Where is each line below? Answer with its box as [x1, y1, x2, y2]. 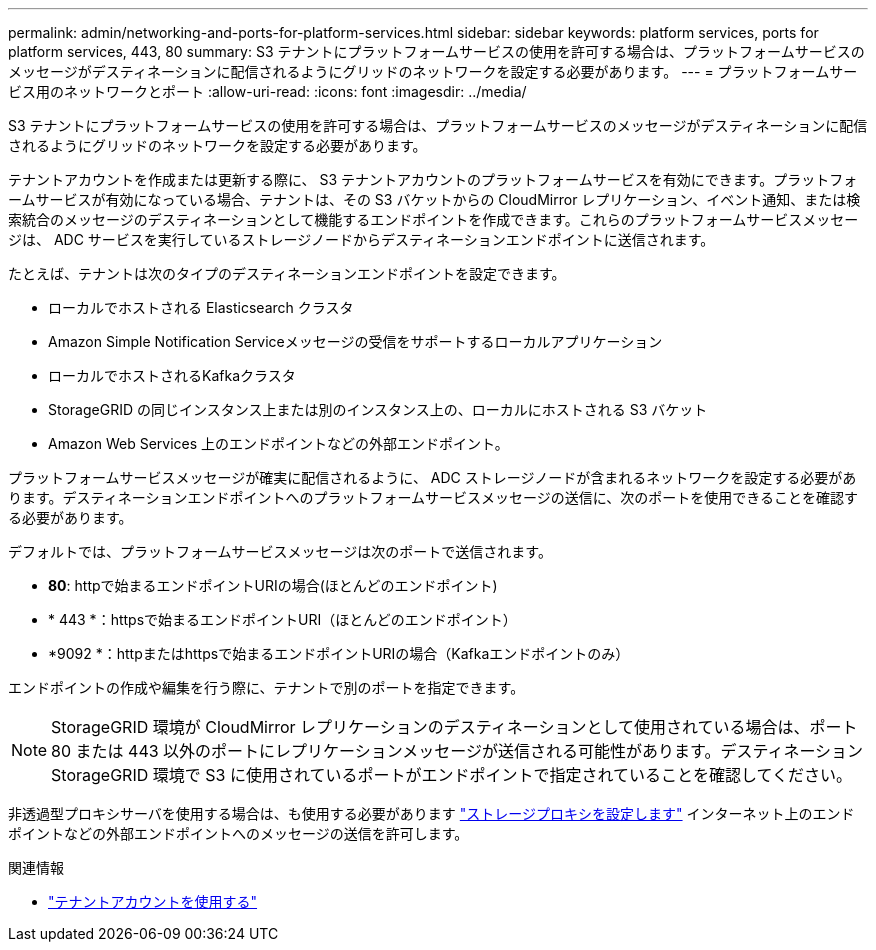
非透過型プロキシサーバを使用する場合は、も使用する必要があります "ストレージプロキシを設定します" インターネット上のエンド [8, 805, 855, 822]
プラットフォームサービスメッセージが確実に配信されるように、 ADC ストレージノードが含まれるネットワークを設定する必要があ [8, 469, 857, 486]
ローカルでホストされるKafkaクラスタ [48, 367, 296, 384]
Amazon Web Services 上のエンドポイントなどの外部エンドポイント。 [48, 435, 509, 452]
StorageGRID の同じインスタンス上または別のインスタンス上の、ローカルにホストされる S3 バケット [48, 401, 708, 418]
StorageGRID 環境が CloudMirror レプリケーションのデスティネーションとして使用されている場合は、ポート [51, 717, 858, 737]
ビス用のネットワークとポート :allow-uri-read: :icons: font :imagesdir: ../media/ [8, 83, 527, 100]
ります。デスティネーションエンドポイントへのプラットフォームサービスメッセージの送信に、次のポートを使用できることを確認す [8, 489, 859, 506]
